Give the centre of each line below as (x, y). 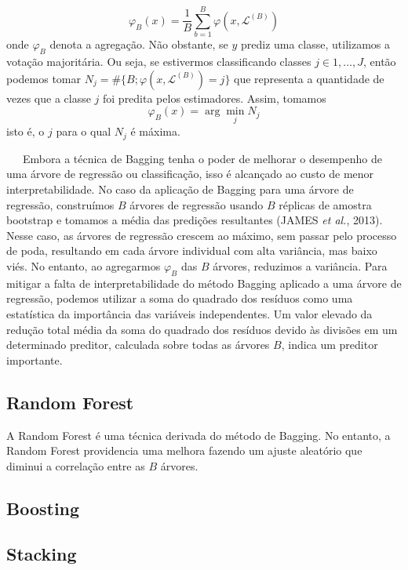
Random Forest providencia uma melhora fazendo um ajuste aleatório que (184, 450)
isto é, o (25, 131)
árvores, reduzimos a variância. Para (300, 265)
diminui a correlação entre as (76, 465)
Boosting (43, 508)
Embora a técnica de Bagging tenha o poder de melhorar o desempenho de (202, 158)
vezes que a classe (49, 98)
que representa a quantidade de (309, 78)
